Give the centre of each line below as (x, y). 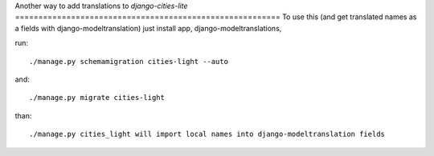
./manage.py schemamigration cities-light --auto (129, 61)
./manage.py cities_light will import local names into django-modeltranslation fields (207, 134)
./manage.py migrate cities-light (97, 98)
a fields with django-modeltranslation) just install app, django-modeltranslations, (148, 28)
